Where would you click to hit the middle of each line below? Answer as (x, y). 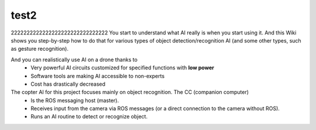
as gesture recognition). (39, 49)
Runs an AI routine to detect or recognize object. (89, 117)
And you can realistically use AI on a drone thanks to (74, 59)
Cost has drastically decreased (68, 84)
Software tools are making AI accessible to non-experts (98, 76)
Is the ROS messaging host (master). (75, 100)
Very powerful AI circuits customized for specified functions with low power (123, 68)
